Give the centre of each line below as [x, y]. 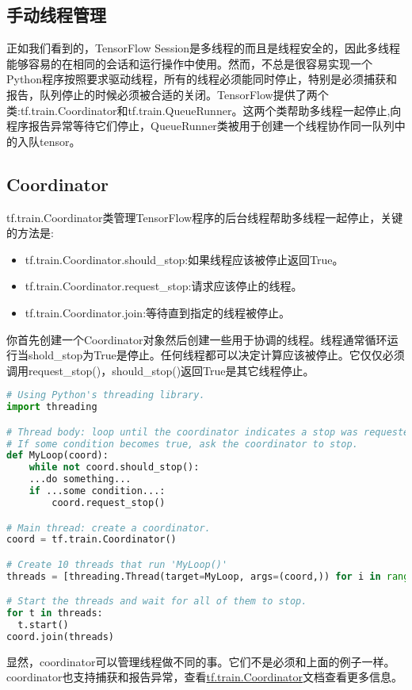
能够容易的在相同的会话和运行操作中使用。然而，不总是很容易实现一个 [189, 63]
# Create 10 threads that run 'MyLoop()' [117, 564]
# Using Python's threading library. [106, 395]
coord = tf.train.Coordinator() [92, 540]
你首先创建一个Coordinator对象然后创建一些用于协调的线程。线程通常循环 [197, 339]
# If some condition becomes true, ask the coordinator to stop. [182, 444]
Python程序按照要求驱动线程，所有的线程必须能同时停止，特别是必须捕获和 [202, 79]
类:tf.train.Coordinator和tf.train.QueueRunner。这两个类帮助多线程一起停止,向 [204, 110]
